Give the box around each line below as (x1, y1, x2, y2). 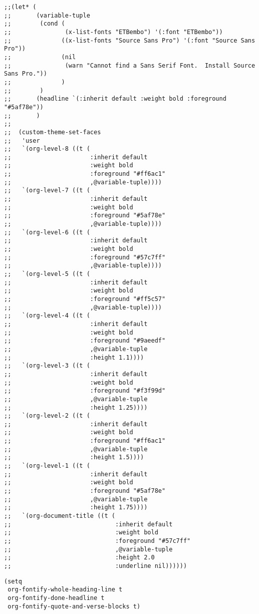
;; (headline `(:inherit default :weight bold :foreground (4, 95, 226, 103)
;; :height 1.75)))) (4, 504, 148, 511)
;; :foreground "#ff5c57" (4, 295, 166, 302)
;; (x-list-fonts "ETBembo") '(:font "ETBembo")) (4, 28, 223, 36)
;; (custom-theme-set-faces (4, 128, 101, 136)
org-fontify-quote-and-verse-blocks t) (8, 602, 141, 610)
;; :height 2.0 (4, 554, 155, 561)
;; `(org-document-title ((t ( (4, 512, 115, 520)
